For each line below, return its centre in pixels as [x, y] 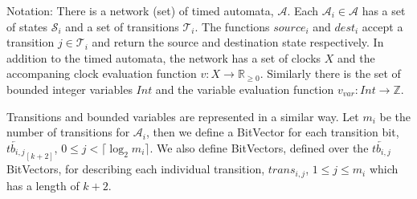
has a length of [43, 185]
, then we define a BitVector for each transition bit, [272, 132]
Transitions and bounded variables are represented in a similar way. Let [183, 116]
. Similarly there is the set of [330, 73]
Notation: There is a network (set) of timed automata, [140, 10]
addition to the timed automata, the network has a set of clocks [164, 57]
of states [27, 26]
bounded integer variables [69, 89]
